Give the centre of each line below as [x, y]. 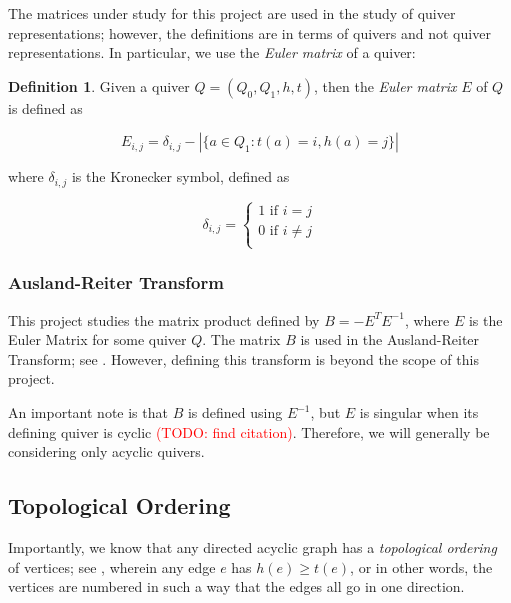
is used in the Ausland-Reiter [390, 339]
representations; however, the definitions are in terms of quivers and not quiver [249, 32]
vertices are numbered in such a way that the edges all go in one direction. [236, 586]
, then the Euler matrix [385, 85]
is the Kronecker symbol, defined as [180, 176]
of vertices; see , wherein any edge [112, 566]
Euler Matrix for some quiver [97, 339]
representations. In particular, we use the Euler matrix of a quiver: [212, 52]
